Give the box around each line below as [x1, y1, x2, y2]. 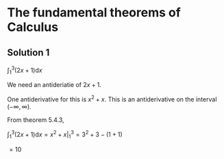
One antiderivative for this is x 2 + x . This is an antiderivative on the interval [7, 94, 217, 103]
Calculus [7, 19, 59, 35]
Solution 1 [7, 47, 50, 58]
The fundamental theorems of [7, 5, 182, 21]
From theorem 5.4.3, [7, 116, 64, 124]
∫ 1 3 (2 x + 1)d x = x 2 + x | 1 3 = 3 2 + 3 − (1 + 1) [7, 129, 123, 140]
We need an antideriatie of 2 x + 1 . [7, 81, 101, 89]
